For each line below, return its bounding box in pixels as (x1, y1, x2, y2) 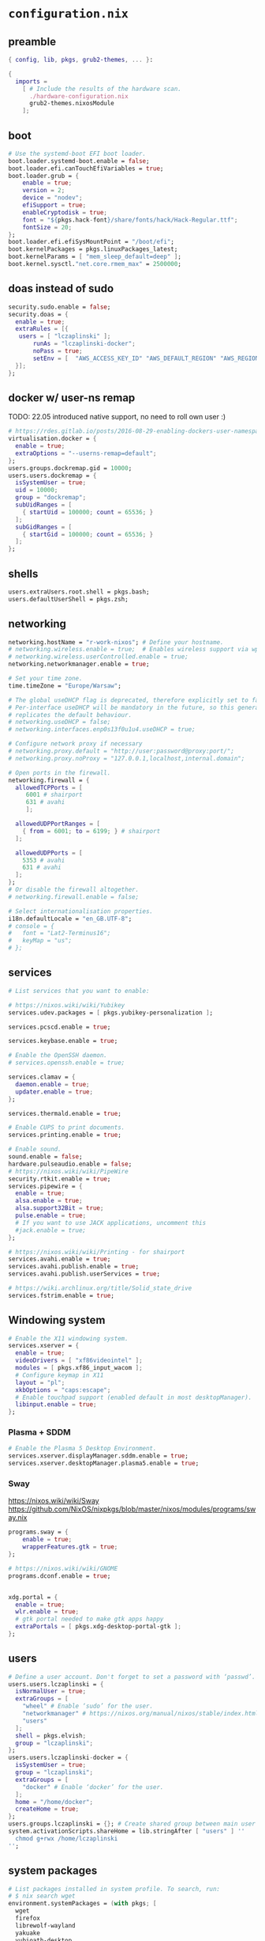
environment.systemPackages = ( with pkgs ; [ (8, 1900, 157, 1908)
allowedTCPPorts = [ (15, 783, 83, 791)
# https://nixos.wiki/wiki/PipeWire (8, 1167, 129, 1175)
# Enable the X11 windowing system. (8, 1334, 129, 1343)
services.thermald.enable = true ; (8, 1109, 122, 1117)
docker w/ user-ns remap (8, 391, 136, 404)
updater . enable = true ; (15, 1087, 93, 1096)
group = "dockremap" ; (15, 494, 87, 502)
